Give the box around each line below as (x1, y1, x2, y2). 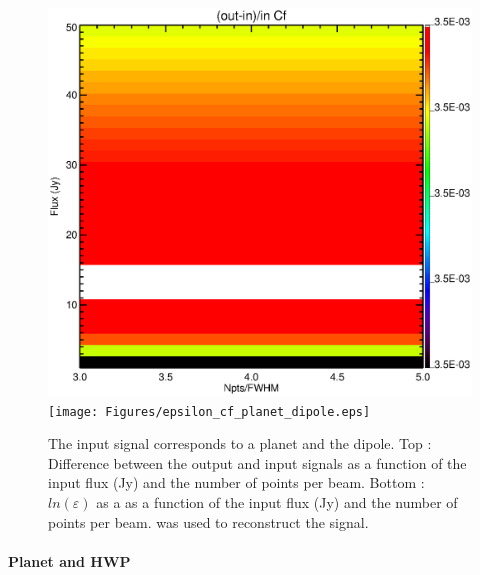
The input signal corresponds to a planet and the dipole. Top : (48, 433, 432, 454)
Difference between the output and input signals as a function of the (48, 452, 467, 473)
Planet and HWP (8, 550, 131, 571)
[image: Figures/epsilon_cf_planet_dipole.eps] (48, 404, 371, 419)
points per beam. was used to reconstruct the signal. (48, 511, 369, 532)
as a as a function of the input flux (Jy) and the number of (96, 492, 458, 512)
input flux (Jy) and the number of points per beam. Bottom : (48, 472, 425, 493)
